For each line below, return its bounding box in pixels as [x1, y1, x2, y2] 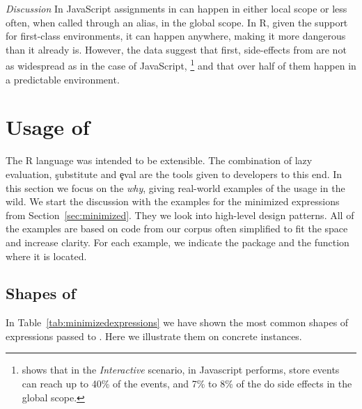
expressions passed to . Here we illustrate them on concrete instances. [6, 328, 302, 343]
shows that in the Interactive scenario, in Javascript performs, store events [22, 362, 340, 377]
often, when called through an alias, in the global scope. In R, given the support [6, 15, 348, 29]
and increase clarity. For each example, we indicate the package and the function [6, 234, 349, 249]
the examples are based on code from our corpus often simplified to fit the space [6, 221, 348, 236]
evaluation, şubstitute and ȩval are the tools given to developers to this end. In [6, 166, 343, 181]
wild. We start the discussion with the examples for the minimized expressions [6, 194, 340, 209]
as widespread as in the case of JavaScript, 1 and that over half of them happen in [6, 56, 356, 73]
